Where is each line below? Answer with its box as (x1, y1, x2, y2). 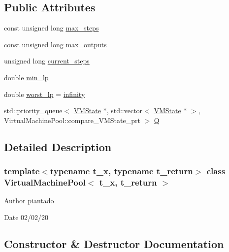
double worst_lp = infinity (4, 89, 85, 99)
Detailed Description (4, 139, 112, 154)
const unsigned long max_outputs (4, 39, 107, 49)
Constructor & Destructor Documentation (4, 236, 224, 251)
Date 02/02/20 (4, 212, 49, 222)
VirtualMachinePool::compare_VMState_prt (4, 115, 140, 125)
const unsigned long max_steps (4, 23, 99, 33)
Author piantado (4, 195, 54, 206)
